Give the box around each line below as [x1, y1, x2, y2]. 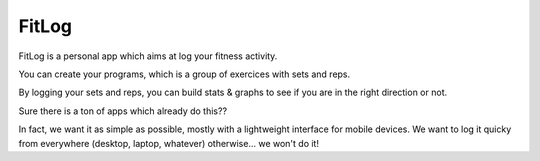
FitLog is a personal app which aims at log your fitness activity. [18, 50, 278, 62]
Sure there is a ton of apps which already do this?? [18, 105, 228, 117]
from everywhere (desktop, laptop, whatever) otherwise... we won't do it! [18, 137, 320, 149]
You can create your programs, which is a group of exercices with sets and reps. [18, 68, 351, 80]
